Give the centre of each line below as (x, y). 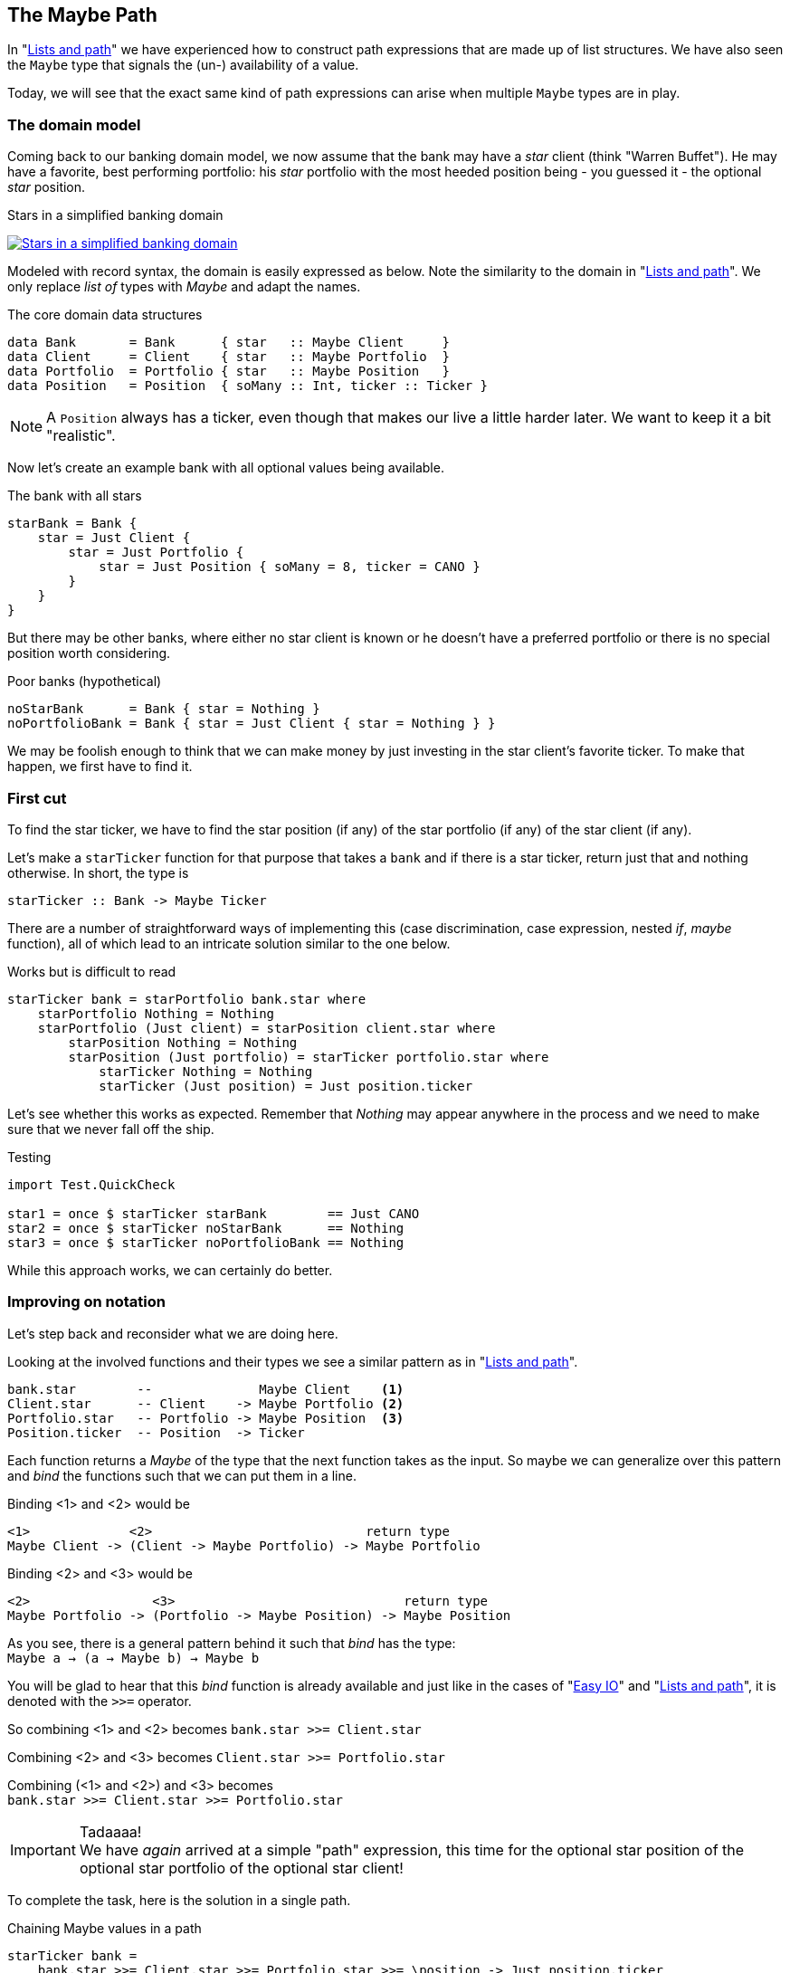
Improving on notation (86, 1302)
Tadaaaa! (110, 1831)
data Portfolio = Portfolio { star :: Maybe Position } (228, 372)
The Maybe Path (82, 15)
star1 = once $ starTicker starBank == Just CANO (214, 1213)
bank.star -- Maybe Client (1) (206, 1389)
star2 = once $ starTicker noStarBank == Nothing (206, 1228)
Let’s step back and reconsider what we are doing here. (173, 1333)
